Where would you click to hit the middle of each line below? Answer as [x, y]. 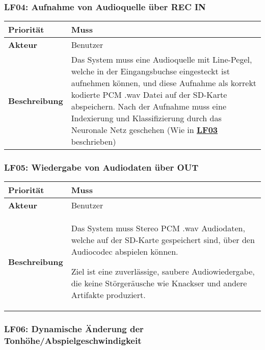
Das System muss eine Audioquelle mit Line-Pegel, [162, 60]
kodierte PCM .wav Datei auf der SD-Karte [149, 95]
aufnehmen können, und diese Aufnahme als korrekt [164, 83]
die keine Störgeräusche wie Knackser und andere [159, 283]
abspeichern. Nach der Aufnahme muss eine [149, 106]
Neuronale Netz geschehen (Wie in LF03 [144, 130]
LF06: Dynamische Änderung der [74, 329]
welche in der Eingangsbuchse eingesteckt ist [150, 71]
